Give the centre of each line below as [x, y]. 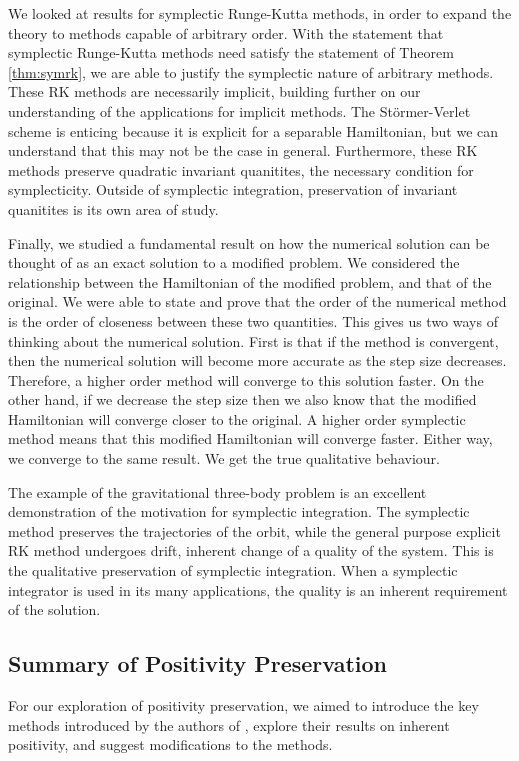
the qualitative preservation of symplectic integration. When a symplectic [233, 570]
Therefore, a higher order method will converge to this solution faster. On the [246, 379]
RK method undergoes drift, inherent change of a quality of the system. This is [251, 550]
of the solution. [54, 609]
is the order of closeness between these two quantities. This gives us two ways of [253, 320]
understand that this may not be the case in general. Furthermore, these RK [243, 150]
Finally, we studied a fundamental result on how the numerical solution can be [249, 242]
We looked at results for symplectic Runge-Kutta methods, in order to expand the [260, 13]
